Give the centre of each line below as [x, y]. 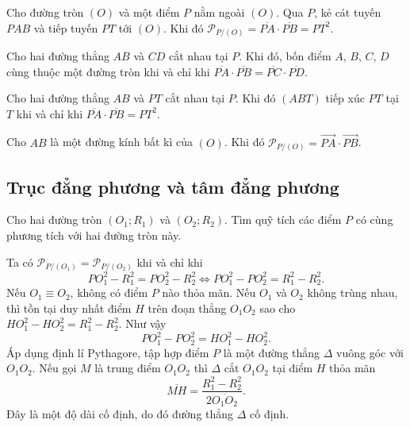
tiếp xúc [345, 98]
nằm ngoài [219, 12]
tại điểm [293, 368]
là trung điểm [128, 368]
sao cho [278, 308]
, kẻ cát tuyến [348, 12]
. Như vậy [142, 323]
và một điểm [149, 12]
